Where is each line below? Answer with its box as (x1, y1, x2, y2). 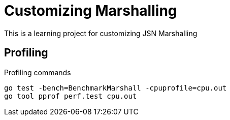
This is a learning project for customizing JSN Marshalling (4, 28, 198, 38)
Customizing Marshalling (4, 2, 177, 19)
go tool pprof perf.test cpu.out (4, 92, 137, 100)
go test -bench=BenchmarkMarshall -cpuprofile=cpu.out (4, 83, 227, 92)
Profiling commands (4, 68, 71, 77)
